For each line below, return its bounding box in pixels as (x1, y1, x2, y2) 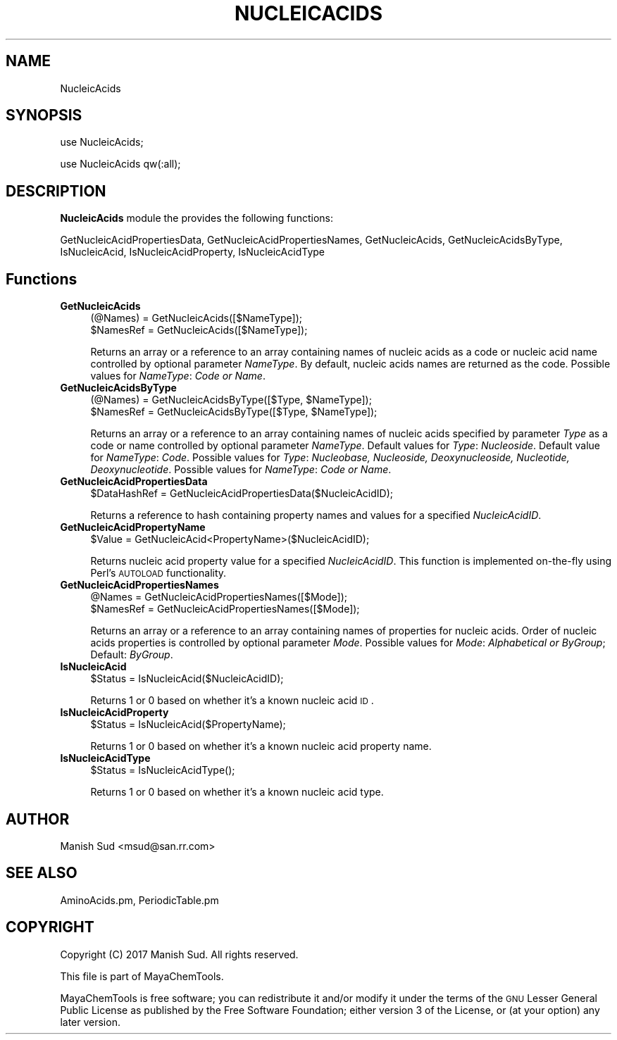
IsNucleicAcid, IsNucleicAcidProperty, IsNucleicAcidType (60, 246, 325, 258)
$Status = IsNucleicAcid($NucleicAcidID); (90, 672, 284, 685)
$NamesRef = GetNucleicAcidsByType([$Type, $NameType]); (90, 406, 378, 418)
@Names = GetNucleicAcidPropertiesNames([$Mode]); (90, 591, 347, 603)
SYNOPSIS (6, 106, 82, 125)
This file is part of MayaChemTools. (60, 970, 224, 982)
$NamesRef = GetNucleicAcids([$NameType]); (90, 324, 308, 337)
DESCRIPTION (6, 182, 106, 200)
